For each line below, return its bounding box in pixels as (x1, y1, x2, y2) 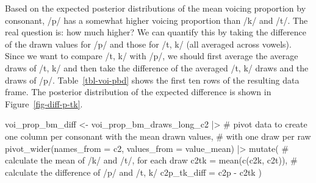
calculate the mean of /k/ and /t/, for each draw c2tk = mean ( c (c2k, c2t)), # (5, 154, 298, 167)
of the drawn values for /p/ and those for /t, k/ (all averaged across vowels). (5, 37, 292, 50)
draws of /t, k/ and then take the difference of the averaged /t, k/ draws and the (5, 61, 309, 74)
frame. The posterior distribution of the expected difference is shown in (5, 85, 271, 98)
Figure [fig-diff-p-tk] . (5, 97, 83, 110)
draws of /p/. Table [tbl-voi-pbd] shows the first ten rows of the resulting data (5, 73, 300, 86)
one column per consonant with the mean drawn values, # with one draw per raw (5, 129, 311, 142)
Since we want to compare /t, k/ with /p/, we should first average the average (5, 49, 298, 62)
